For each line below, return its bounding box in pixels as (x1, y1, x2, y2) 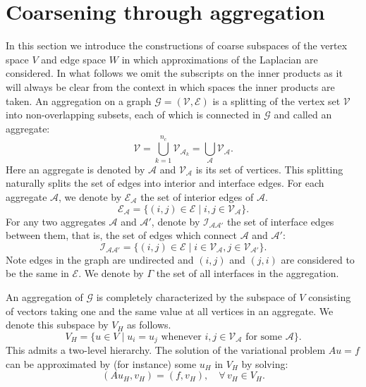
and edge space (41, 51, 106, 66)
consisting (308, 289, 351, 304)
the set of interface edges (226, 214, 334, 228)
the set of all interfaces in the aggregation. (156, 266, 339, 281)
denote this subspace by (6, 317, 109, 332)
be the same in (6, 266, 69, 281)
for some (245, 331, 282, 342)
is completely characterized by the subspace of (96, 289, 296, 304)
